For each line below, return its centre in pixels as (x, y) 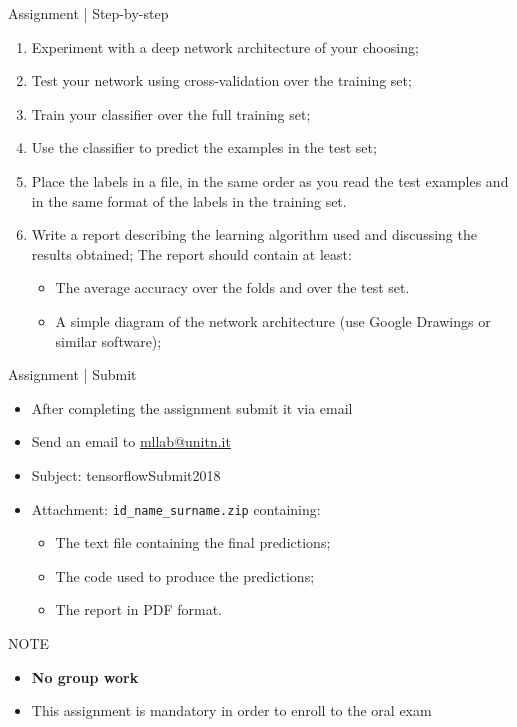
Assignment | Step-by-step (88, 13)
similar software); (108, 340)
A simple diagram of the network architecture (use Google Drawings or (273, 320)
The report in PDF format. (138, 609)
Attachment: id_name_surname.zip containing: (176, 508)
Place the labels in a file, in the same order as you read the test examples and (270, 180)
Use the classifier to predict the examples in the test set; (204, 147)
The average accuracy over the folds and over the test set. (232, 287)
